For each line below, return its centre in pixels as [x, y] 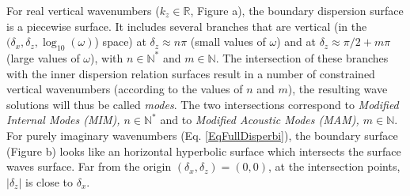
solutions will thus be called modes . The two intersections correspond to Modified [203, 104]
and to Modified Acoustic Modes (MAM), [260, 120]
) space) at [120, 41]
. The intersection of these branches [302, 57]
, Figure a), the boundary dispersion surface [297, 10]
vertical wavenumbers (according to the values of [125, 89]
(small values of [228, 41]
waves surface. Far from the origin [89, 166]
